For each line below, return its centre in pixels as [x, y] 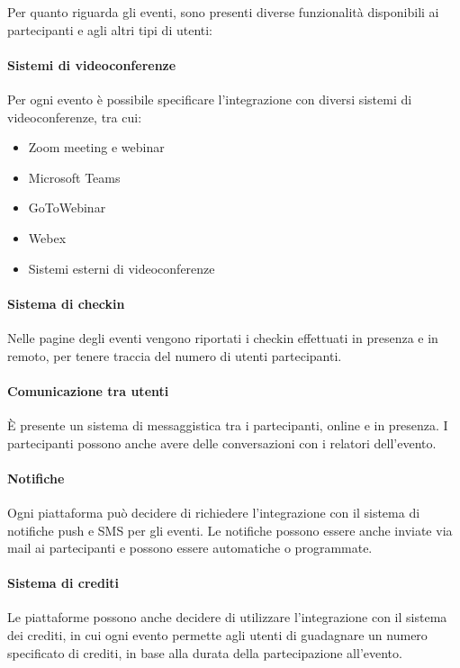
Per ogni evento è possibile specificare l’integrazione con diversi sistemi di [210, 99]
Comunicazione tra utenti [88, 390]
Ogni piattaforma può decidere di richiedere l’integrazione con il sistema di [214, 512]
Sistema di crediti [63, 583]
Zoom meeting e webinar [96, 147]
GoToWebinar [67, 208]
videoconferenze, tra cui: [75, 117]
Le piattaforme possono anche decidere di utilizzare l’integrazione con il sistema [227, 617]
